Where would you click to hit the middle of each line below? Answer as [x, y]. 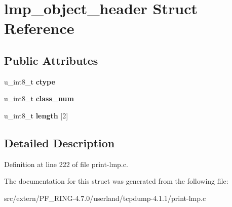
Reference [39, 28]
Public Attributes [51, 60]
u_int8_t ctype [30, 81]
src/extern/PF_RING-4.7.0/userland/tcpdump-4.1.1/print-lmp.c [105, 198]
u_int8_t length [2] [36, 115]
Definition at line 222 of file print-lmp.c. [66, 164]
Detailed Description [60, 142]
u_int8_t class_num [39, 98]
